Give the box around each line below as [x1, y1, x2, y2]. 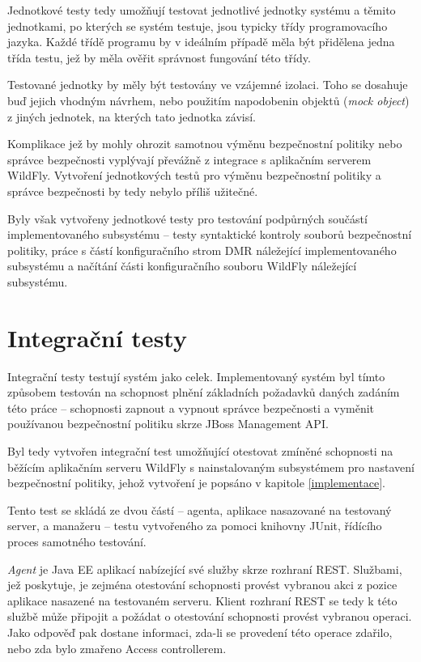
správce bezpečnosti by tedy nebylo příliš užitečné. [7, 182, 258, 199]
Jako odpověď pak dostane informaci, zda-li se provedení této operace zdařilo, [7, 623, 393, 640]
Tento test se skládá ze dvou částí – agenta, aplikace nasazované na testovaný [7, 501, 392, 518]
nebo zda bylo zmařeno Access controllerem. [7, 639, 227, 656]
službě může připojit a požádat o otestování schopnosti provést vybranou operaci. [7, 608, 412, 625]
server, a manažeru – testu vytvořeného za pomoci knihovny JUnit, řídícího [7, 517, 382, 534]
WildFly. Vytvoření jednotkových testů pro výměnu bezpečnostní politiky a [7, 167, 381, 184]
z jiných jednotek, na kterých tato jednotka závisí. [7, 108, 256, 125]
